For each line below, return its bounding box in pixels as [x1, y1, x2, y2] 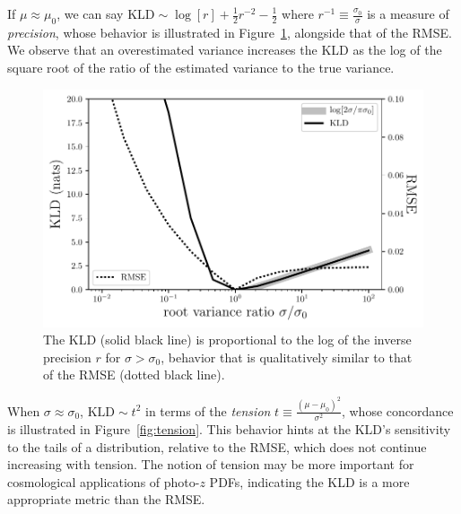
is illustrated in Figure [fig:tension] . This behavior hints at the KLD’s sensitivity [7, 419, 451, 438]
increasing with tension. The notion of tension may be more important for [7, 455, 414, 474]
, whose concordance [341, 401, 454, 420]
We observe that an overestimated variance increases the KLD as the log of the [7, 40, 442, 59]
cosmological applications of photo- [7, 472, 200, 491]
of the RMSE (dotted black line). [43, 365, 225, 384]
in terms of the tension [145, 401, 271, 420]
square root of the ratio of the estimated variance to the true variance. [7, 57, 395, 76]
